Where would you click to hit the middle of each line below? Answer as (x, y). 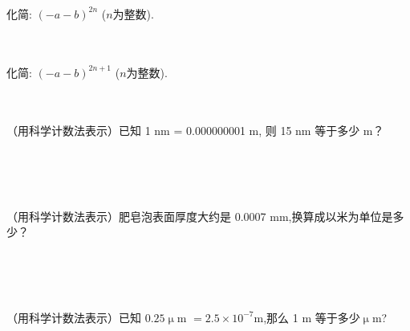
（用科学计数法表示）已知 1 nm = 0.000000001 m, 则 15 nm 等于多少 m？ (195, 131)
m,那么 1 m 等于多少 (307, 317)
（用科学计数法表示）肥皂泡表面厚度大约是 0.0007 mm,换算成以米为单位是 (200, 216)
